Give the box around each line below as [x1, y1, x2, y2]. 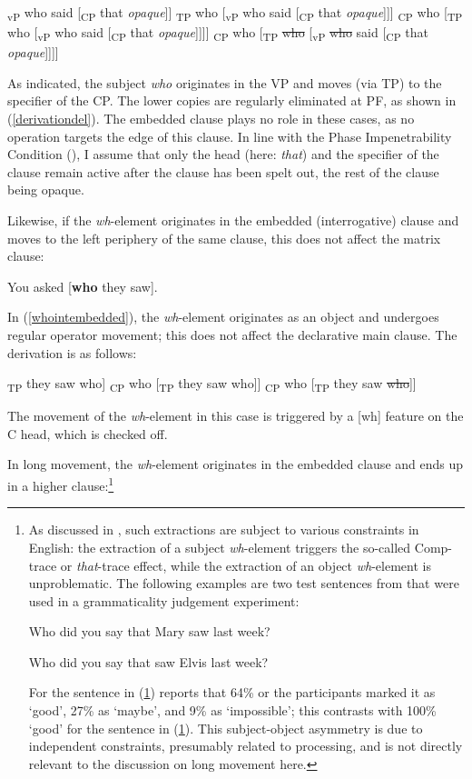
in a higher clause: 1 [7, 474, 114, 494]
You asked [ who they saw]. [7, 276, 158, 295]
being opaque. [7, 180, 84, 199]
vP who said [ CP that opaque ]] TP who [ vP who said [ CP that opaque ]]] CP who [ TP [7, 3, 463, 24]
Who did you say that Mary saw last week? [28, 622, 270, 641]
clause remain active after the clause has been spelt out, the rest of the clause [7, 162, 439, 181]
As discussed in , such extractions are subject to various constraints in [28, 520, 419, 539]
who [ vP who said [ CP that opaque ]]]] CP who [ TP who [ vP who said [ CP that [7, 23, 429, 44]
